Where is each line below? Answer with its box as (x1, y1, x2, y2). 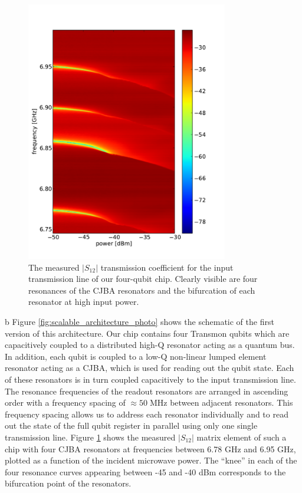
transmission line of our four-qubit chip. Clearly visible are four (28, 272, 258, 285)
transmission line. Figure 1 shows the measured (5, 431, 176, 443)
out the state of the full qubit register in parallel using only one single (5, 419, 258, 432)
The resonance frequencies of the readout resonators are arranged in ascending (5, 384, 288, 397)
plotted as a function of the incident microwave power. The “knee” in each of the (5, 454, 297, 466)
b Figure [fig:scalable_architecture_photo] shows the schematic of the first (5, 315, 274, 328)
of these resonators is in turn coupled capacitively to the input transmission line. (5, 373, 296, 386)
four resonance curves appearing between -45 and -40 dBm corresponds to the (5, 465, 286, 478)
